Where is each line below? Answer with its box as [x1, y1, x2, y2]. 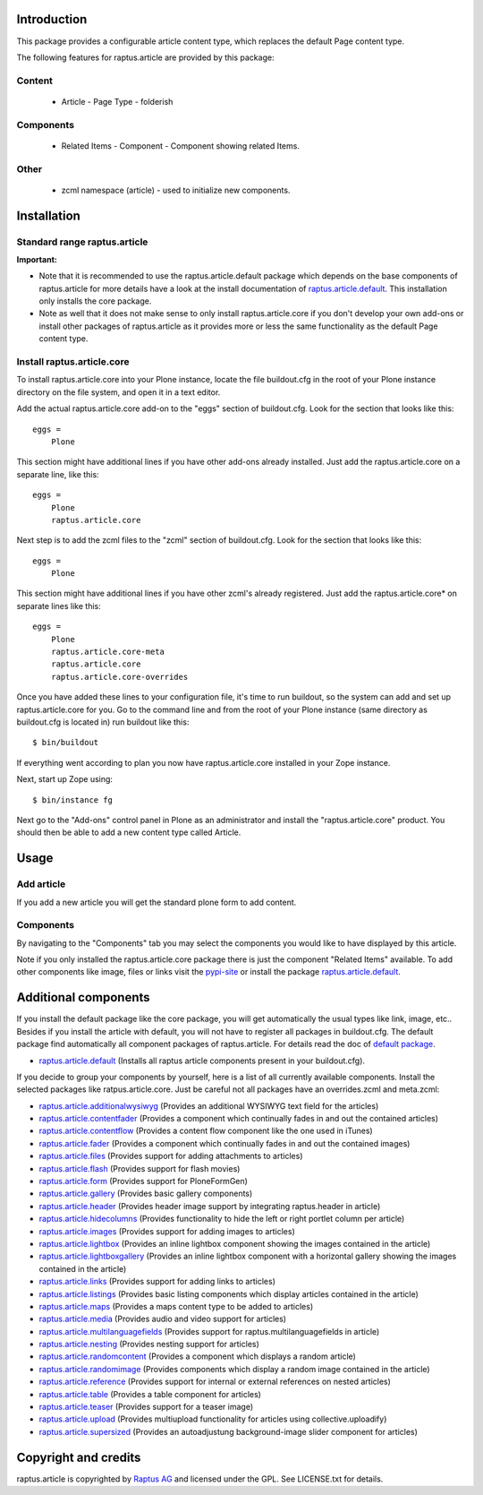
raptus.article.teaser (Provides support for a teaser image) [38, 1402, 254, 1413]
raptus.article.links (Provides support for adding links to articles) [38, 1276, 276, 1287]
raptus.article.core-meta [50, 647, 165, 657]
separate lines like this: [16, 600, 102, 611]
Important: [16, 253, 57, 264]
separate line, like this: [16, 468, 99, 479]
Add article [16, 878, 66, 890]
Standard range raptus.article [16, 236, 148, 248]
